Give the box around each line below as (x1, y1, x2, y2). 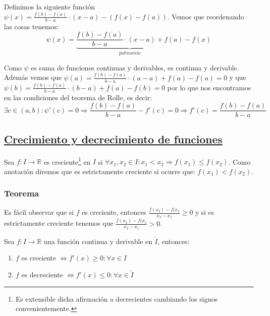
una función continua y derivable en (44, 236, 153, 246)
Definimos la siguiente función (4, 1, 95, 11)
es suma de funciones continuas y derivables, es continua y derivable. (31, 62, 239, 72)
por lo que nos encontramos (167, 82, 251, 92)
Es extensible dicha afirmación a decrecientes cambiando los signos (15, 293, 218, 304)
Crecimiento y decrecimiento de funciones (4, 131, 222, 146)
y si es (195, 207, 214, 217)
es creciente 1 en (44, 155, 91, 167)
